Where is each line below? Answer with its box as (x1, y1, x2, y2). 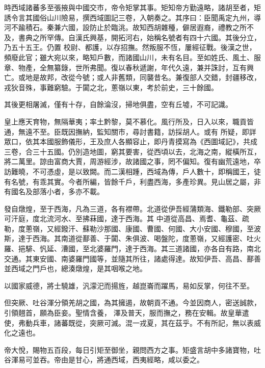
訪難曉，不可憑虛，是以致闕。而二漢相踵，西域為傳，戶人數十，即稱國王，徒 (4, 166, 261, 176)
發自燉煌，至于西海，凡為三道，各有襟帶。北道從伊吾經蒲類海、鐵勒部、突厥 (4, 203, 261, 214)
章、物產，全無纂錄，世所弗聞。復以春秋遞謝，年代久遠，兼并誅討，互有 (4, 62, 247, 72)
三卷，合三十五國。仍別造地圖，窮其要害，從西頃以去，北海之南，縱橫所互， (4, 146, 261, 156)
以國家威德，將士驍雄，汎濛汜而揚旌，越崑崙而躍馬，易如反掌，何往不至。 (4, 280, 254, 291)
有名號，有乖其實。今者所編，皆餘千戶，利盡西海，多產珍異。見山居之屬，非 (4, 176, 261, 187)
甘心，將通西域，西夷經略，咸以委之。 (75, 354, 204, 365)
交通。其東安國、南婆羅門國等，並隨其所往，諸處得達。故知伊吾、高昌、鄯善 (4, 253, 261, 264)
